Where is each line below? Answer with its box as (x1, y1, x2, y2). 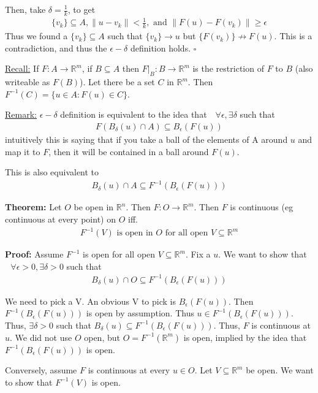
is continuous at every (88, 364, 170, 376)
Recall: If (5, 62, 39, 75)
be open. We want (246, 364, 314, 376)
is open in (116, 229, 153, 238)
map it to (5, 145, 40, 158)
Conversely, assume (5, 364, 77, 376)
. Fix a (185, 248, 211, 261)
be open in (74, 200, 114, 213)
